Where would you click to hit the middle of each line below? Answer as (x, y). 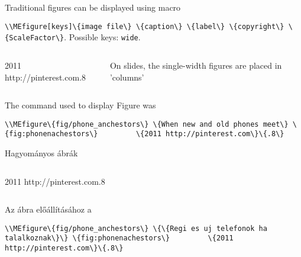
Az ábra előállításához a (48, 209)
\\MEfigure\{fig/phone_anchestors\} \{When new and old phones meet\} (147, 124)
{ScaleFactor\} (35, 38)
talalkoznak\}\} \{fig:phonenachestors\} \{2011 (119, 238)
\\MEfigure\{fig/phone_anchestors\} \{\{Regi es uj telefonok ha (136, 228)
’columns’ (127, 77)
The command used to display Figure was (80, 105)
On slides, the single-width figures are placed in (196, 65)
